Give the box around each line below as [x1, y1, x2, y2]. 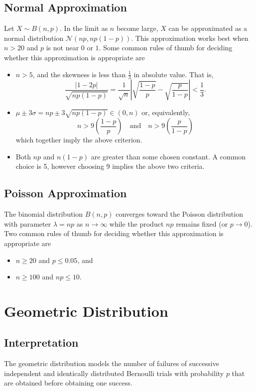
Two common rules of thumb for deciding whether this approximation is [4, 228, 224, 239]
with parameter [4, 218, 51, 229]
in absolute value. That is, [133, 69, 214, 79]
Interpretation [4, 335, 79, 350]
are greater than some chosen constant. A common [91, 151, 246, 161]
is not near [46, 42, 79, 53]
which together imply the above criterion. [15, 134, 142, 145]
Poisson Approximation [4, 185, 127, 201]
